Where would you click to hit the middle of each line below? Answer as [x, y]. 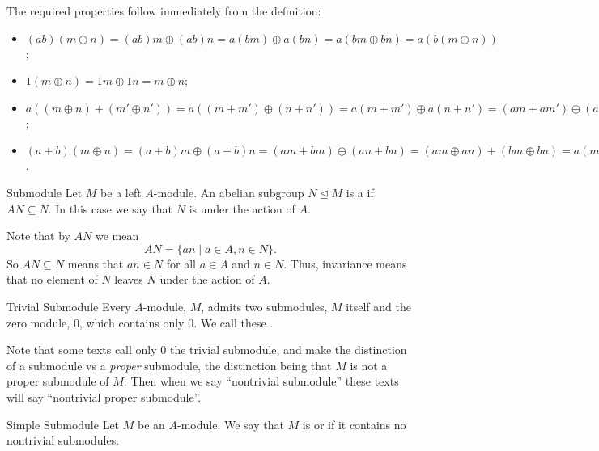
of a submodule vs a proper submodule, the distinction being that [169, 365]
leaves [129, 279]
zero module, [38, 322]
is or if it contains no [354, 424]
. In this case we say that [110, 208]
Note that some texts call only [82, 350]
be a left [121, 192]
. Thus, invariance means [345, 263]
